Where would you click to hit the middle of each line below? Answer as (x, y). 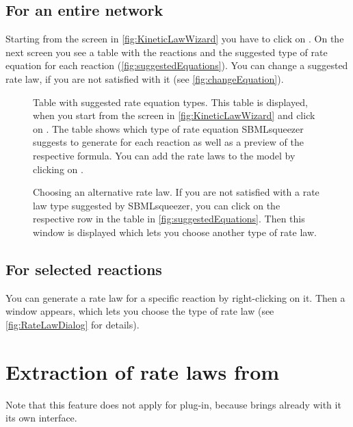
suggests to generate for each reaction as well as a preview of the (168, 142)
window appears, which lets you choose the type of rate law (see (140, 311)
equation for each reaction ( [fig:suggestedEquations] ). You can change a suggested (177, 65)
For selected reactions (84, 269)
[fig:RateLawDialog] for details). (73, 324)
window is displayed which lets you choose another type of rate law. (175, 232)
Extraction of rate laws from (143, 371)
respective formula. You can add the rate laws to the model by (164, 155)
